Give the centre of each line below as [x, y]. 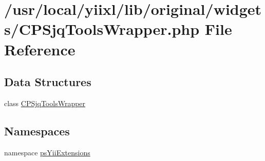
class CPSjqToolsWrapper [45, 103]
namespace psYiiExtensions [47, 152]
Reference [40, 49]
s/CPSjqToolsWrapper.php [102, 29]
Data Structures [48, 82]
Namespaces [37, 130]
